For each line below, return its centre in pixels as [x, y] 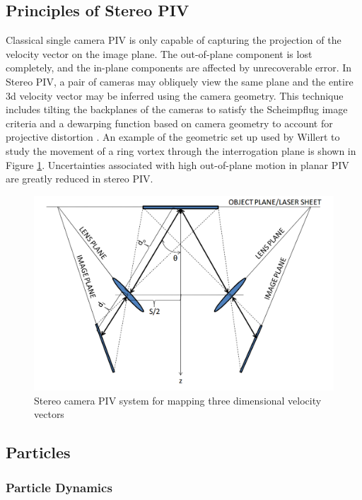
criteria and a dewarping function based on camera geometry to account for [169, 123]
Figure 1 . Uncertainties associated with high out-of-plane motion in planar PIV [177, 164]
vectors [49, 414]
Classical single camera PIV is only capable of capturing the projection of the [174, 40]
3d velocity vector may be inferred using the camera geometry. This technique [175, 95]
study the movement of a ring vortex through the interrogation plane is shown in [181, 150]
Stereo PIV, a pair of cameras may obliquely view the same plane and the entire [180, 81]
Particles [38, 452]
